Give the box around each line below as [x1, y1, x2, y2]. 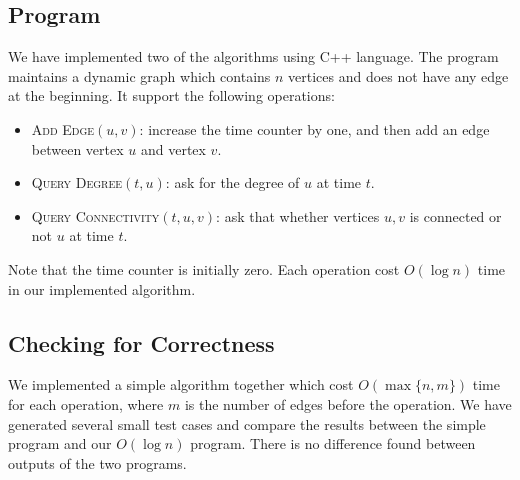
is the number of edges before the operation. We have [184, 393, 512, 414]
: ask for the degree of [165, 172, 300, 193]
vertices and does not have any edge [288, 65, 509, 86]
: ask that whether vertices [216, 205, 380, 226]
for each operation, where [8, 393, 164, 414]
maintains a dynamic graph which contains [8, 65, 271, 86]
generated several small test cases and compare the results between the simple [8, 413, 486, 434]
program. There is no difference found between [190, 433, 476, 454]
